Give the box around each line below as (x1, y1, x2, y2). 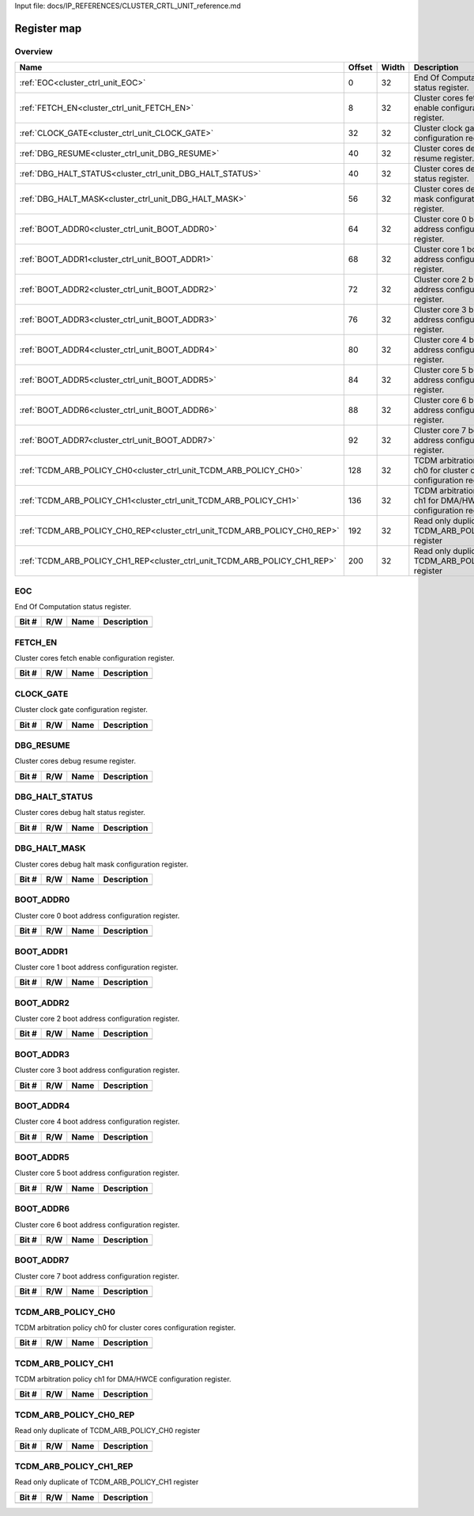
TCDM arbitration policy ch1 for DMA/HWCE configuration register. (14, 1374, 232, 1384)
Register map (14, 21, 82, 35)
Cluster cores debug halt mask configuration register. (14, 859, 189, 869)
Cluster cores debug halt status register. (14, 808, 146, 817)
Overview (14, 46, 53, 57)
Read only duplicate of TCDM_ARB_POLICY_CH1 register (14, 1477, 199, 1487)
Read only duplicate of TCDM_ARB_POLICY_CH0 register (14, 1426, 201, 1435)
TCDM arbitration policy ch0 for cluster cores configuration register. (14, 1322, 236, 1332)
